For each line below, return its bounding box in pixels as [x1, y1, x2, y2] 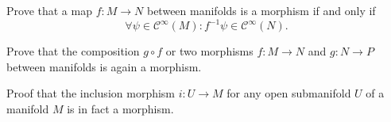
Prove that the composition [6, 43, 140, 59]
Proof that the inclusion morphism [6, 85, 176, 101]
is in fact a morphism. [67, 100, 174, 116]
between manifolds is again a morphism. [6, 58, 202, 74]
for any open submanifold [226, 85, 351, 101]
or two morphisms [165, 43, 254, 59]
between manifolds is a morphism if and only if [146, 2, 376, 18]
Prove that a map [6, 2, 92, 18]
